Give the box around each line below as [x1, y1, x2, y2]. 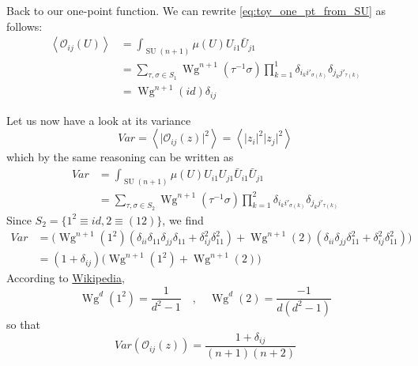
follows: [6, 17, 43, 34]
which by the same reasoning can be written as [6, 149, 234, 165]
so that [6, 315, 40, 332]
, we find [162, 211, 204, 228]
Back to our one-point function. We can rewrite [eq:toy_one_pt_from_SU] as [6, 2, 386, 18]
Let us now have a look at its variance [6, 111, 191, 128]
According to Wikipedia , [6, 270, 125, 286]
